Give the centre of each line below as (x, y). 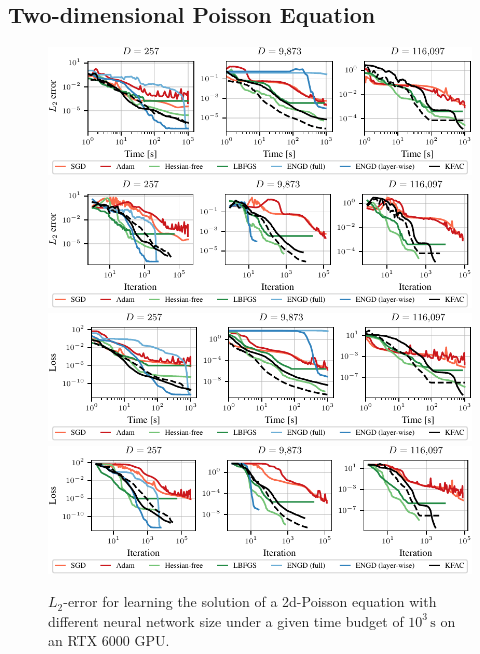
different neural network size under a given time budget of (226, 620)
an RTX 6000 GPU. (109, 640)
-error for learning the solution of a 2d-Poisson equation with (250, 601)
